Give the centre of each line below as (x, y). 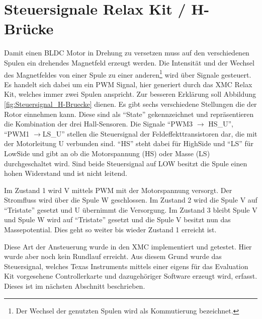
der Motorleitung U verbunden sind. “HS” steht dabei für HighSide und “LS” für (129, 143)
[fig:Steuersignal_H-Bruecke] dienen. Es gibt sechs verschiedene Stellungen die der (130, 104)
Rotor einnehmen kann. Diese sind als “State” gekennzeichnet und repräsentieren (129, 114)
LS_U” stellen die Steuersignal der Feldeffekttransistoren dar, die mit (150, 133)
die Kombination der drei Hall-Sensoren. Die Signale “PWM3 (99, 124)
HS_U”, (221, 124)
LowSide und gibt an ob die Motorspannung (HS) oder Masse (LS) (107, 153)
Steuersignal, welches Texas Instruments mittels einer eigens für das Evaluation (126, 266)
